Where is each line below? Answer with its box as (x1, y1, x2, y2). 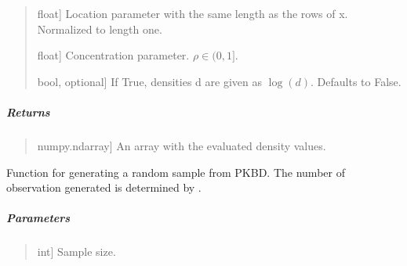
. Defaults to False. (311, 73, 402, 89)
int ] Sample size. (37, 243, 116, 260)
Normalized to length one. (37, 20, 162, 37)
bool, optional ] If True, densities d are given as (37, 73, 262, 89)
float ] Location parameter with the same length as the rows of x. (37, 5, 348, 21)
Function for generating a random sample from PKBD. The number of (6, 164, 345, 180)
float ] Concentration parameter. (37, 47, 190, 63)
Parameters (6, 210, 71, 226)
